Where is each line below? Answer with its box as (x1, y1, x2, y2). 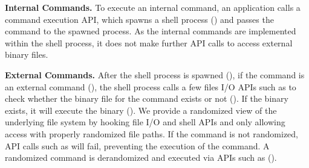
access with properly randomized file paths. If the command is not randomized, (5, 127, 299, 140)
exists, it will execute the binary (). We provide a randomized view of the (5, 104, 277, 116)
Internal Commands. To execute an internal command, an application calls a (5, 1, 301, 13)
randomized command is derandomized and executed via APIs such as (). (5, 151, 277, 164)
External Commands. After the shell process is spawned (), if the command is (5, 68, 305, 81)
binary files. (5, 48, 48, 61)
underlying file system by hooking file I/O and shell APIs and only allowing (5, 116, 285, 128)
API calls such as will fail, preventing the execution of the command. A (5, 139, 270, 152)
